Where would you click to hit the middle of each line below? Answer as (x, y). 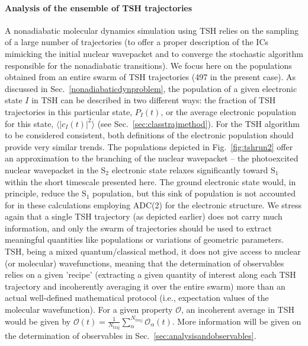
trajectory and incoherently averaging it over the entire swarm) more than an (145, 286)
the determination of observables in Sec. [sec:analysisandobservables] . (131, 336)
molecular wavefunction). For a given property (89, 310)
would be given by (38, 321)
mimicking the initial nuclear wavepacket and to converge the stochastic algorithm (154, 53)
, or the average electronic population (229, 111)
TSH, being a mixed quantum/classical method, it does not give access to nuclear (153, 251)
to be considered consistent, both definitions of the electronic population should (149, 135)
